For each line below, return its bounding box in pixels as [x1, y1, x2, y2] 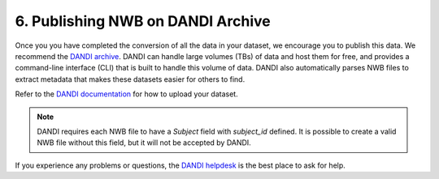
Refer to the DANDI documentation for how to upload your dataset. [15, 89, 239, 99]
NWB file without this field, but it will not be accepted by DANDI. [37, 138, 251, 147]
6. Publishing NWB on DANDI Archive [15, 12, 272, 30]
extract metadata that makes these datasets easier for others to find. [15, 74, 246, 84]
